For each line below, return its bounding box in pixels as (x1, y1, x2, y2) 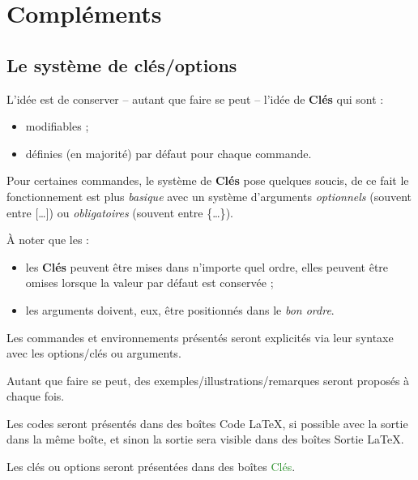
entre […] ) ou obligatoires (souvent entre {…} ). (6, 204, 233, 221)
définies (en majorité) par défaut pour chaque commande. (25, 144, 312, 161)
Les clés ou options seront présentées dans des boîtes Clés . (6, 458, 296, 475)
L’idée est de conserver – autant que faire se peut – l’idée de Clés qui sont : (6, 90, 384, 107)
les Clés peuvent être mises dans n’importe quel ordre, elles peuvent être (25, 258, 389, 275)
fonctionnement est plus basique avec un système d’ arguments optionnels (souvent (6, 187, 412, 204)
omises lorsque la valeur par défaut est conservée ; (25, 274, 274, 291)
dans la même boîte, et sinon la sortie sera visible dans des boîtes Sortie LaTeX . (6, 431, 404, 448)
